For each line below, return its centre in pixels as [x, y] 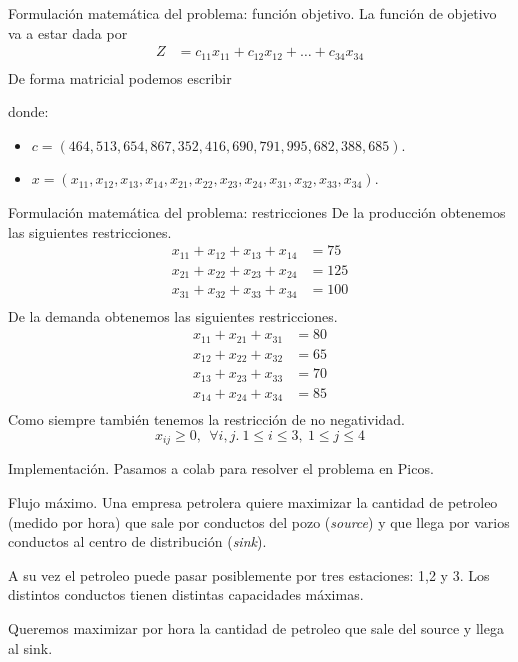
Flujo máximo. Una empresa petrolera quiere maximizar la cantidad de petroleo [253, 501]
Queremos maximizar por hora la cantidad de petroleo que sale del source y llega [256, 627]
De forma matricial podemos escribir [120, 77]
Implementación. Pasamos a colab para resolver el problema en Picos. [221, 468]
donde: [28, 111]
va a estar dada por [68, 32]
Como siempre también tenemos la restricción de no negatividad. [206, 419]
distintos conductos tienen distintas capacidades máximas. [186, 594]
